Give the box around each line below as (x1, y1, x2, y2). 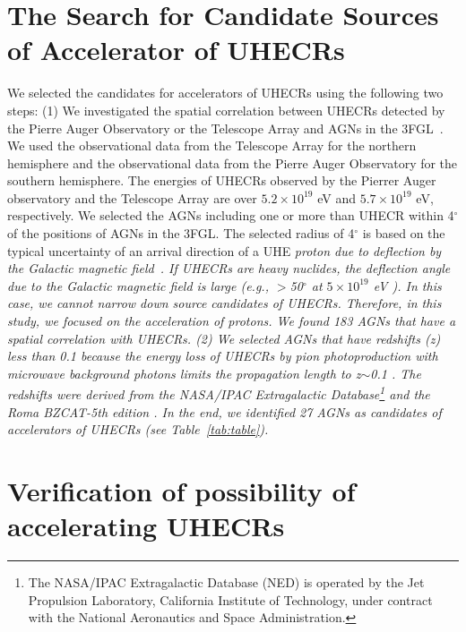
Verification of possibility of (7, 473, 356, 509)
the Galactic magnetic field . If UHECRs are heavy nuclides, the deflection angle (7, 259, 451, 278)
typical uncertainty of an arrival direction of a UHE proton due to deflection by (7, 241, 442, 260)
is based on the (362, 224, 445, 243)
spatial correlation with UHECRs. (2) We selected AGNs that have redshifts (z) (7, 329, 441, 347)
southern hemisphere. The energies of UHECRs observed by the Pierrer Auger (7, 171, 436, 190)
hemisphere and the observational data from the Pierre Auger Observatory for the (7, 153, 458, 172)
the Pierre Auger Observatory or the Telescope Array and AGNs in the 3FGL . (7, 118, 444, 137)
